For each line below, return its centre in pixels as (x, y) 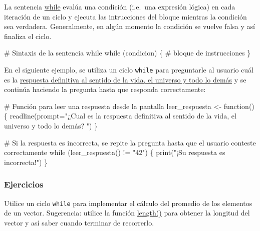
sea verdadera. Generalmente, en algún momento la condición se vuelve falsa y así (129, 26)
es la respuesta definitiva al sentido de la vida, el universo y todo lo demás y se (125, 79)
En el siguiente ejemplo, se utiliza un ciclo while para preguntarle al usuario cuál (129, 69)
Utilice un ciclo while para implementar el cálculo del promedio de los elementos (128, 203)
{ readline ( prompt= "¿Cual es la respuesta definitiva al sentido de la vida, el (120, 116)
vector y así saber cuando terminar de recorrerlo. (79, 222)
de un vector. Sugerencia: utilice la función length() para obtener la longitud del (127, 213)
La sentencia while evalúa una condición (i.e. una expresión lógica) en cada (120, 6)
